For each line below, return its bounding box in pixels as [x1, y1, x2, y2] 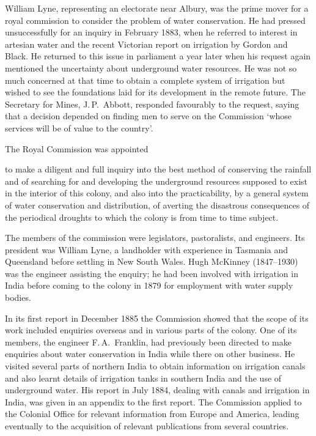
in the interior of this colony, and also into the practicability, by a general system [5, 187, 309, 199]
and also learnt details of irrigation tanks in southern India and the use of [5, 371, 282, 384]
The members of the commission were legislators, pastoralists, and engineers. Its [5, 231, 305, 244]
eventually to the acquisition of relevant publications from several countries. [5, 419, 289, 432]
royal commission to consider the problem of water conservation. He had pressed [5, 13, 306, 26]
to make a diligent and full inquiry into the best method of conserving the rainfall [5, 163, 312, 176]
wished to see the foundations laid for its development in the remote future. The [5, 86, 306, 98]
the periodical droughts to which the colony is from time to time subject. [5, 210, 279, 223]
